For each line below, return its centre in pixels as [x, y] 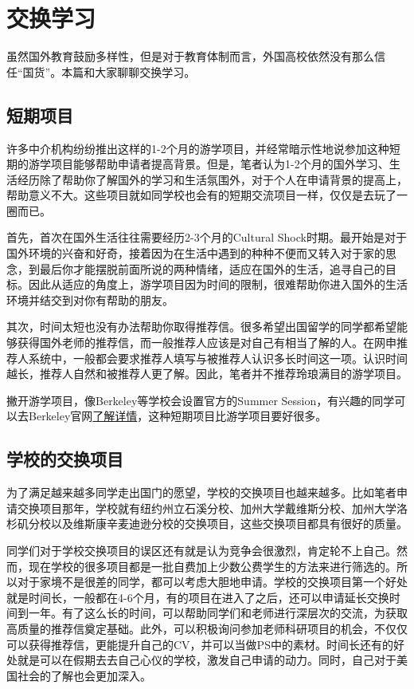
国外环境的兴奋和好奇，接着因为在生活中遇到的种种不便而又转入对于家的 [196, 253]
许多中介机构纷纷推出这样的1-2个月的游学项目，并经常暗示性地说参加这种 [198, 148]
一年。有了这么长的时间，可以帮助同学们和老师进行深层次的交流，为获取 [218, 613]
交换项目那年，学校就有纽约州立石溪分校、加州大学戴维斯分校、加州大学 [207, 508]
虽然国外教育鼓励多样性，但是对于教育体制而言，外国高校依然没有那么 [190, 56]
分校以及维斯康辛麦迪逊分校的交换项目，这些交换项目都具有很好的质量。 [218, 524]
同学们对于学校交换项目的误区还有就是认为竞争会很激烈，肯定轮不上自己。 [201, 550]
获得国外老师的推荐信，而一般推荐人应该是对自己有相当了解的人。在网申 [207, 343]
